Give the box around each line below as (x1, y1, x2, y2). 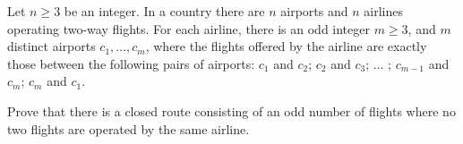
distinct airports (7, 37, 96, 55)
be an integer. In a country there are (64, 2, 265, 20)
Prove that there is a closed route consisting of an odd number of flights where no (7, 101, 456, 120)
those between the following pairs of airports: (7, 54, 255, 72)
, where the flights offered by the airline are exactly (145, 37, 427, 55)
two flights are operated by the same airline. (7, 119, 250, 138)
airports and (280, 2, 348, 20)
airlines (364, 2, 403, 20)
